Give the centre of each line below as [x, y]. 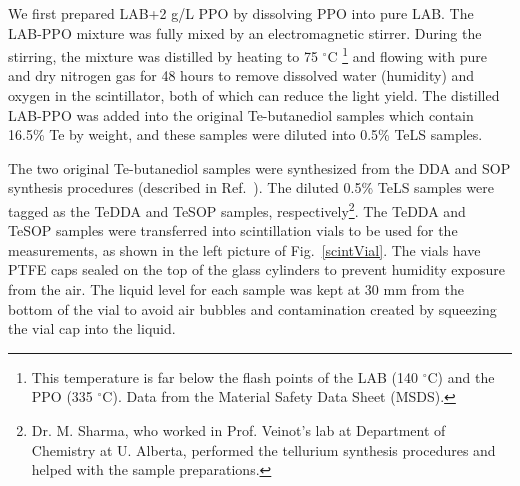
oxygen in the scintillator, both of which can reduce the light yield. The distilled [254, 95]
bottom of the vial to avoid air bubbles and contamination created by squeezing [252, 308]
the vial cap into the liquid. [92, 328]
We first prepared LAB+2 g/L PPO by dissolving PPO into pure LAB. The [241, 13]
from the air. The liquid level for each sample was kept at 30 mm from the [236, 289]
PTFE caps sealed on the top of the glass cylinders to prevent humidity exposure [256, 269]
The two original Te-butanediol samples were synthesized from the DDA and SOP [259, 167]
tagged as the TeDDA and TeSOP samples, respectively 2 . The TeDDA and [237, 209]
